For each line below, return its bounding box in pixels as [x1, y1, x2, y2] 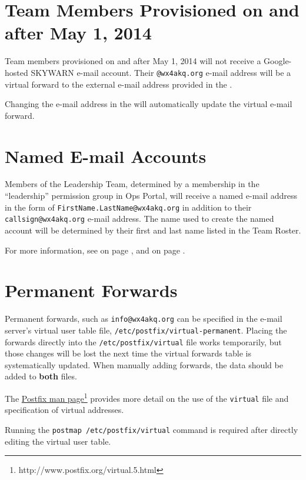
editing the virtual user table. [5, 435, 111, 447]
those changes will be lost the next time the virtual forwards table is [5, 347, 251, 359]
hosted [5, 66, 28, 78]
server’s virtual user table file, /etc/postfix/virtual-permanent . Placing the [5, 324, 287, 336]
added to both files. [5, 370, 77, 382]
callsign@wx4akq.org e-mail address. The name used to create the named [5, 212, 274, 225]
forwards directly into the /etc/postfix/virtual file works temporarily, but [5, 335, 282, 348]
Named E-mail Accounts [5, 144, 207, 168]
